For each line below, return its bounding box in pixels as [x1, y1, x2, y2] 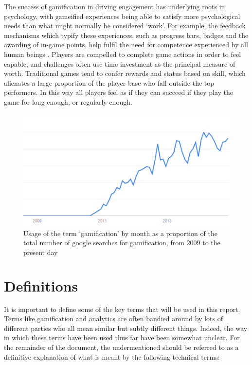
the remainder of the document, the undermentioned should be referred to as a [4, 342, 239, 352]
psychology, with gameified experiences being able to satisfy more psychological [4, 11, 240, 21]
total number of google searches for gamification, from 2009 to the [23, 237, 220, 248]
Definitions [4, 275, 78, 295]
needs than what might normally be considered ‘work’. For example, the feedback [4, 20, 246, 31]
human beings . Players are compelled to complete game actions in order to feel [4, 49, 241, 59]
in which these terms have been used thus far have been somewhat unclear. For [4, 332, 240, 343]
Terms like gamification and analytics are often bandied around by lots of [4, 313, 223, 324]
